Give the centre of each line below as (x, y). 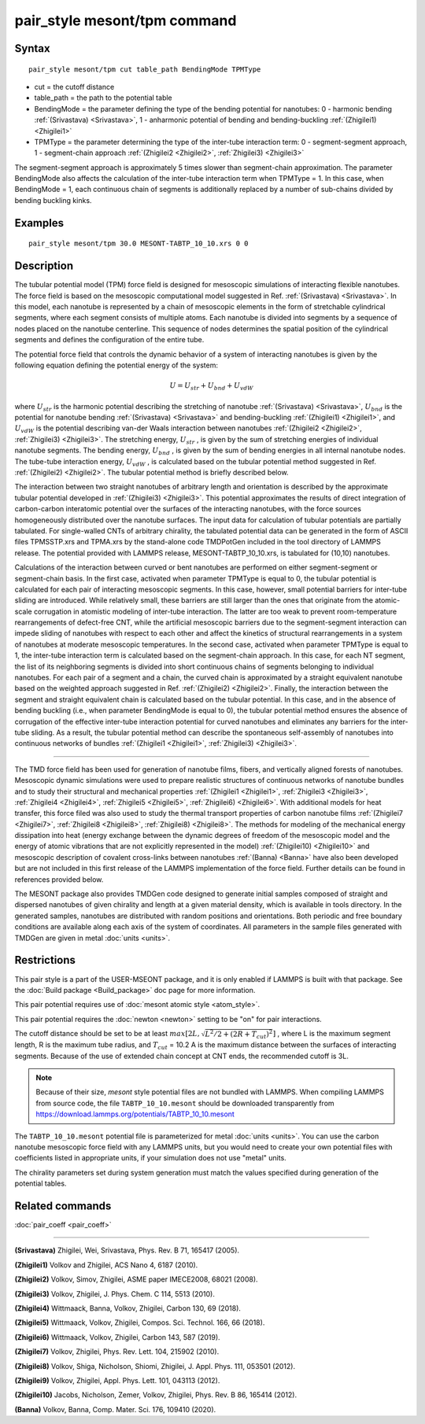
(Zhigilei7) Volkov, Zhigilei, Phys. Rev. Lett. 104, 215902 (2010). (117, 1352)
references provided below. (59, 879)
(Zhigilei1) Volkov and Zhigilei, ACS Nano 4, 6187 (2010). (106, 1265)
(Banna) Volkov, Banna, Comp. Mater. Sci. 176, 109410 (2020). (115, 1409)
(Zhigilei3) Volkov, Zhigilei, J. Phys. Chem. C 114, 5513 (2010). (115, 1293)
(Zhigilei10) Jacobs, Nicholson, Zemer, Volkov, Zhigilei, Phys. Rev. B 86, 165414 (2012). (156, 1395)
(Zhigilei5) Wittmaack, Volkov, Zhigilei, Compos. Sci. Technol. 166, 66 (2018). (140, 1323)
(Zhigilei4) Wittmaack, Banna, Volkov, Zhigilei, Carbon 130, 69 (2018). (128, 1308)
